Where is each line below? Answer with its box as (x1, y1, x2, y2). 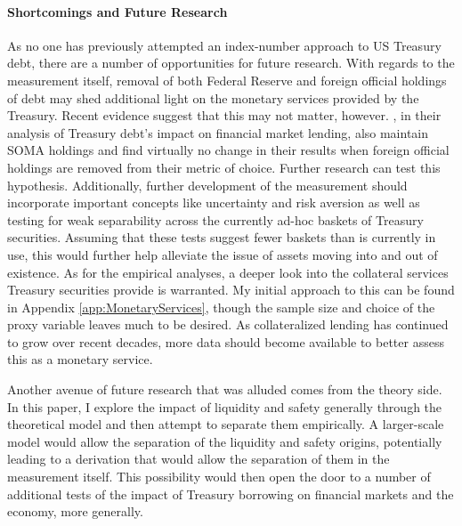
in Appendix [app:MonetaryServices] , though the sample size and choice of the (7, 297, 435, 316)
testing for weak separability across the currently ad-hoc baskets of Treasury (7, 210, 424, 229)
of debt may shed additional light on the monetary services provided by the (7, 88, 419, 107)
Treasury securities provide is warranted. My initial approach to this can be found (7, 280, 455, 299)
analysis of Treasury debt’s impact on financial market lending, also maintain (7, 123, 429, 142)
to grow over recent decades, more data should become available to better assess (7, 332, 444, 351)
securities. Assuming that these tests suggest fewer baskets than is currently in (7, 228, 436, 247)
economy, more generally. (7, 502, 143, 521)
